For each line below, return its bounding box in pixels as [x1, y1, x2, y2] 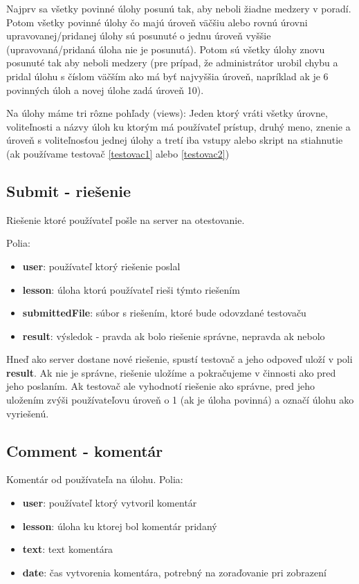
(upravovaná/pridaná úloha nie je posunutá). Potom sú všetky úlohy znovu [6, 41, 325, 56]
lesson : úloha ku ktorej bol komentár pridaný [22, 518, 217, 533]
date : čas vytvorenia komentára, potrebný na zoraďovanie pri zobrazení [22, 565, 326, 579]
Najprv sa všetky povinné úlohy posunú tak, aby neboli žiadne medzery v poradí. [6, 1, 351, 15]
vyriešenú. [6, 406, 49, 420]
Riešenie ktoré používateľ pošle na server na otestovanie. [6, 212, 245, 227]
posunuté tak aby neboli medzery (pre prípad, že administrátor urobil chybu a [6, 55, 338, 70]
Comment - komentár [6, 440, 163, 461]
